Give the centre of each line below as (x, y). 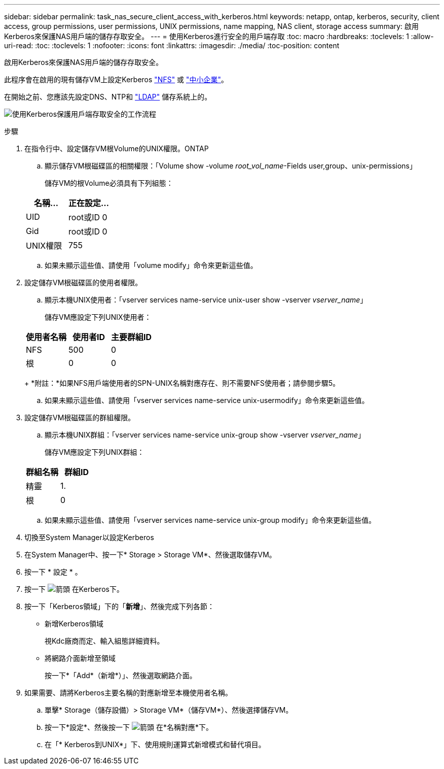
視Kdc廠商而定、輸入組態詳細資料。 (104, 641)
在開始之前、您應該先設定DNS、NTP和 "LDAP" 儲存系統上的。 (108, 97)
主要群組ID (132, 337)
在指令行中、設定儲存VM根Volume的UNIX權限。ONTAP (117, 148)
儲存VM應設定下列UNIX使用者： (98, 317)
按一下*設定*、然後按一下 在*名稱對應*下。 (129, 727)
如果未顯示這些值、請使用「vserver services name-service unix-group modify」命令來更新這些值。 (210, 520)
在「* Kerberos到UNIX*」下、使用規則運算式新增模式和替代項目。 (155, 744)
